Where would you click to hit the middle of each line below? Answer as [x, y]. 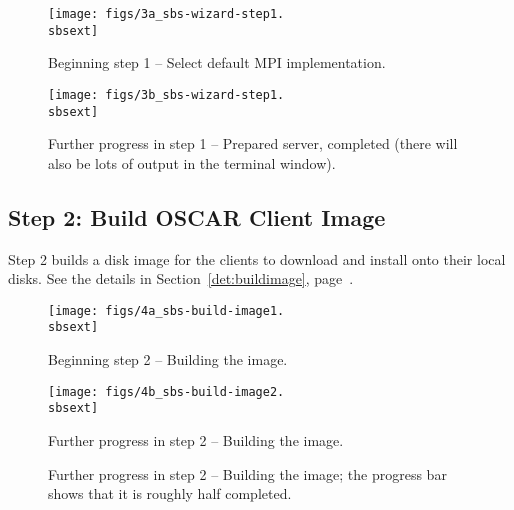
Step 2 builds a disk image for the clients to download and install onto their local [257, 258]
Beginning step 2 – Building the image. [168, 359]
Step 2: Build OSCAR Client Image [197, 216]
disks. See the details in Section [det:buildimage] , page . [181, 278]
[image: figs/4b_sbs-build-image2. [166, 391]
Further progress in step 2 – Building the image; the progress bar [247, 473]
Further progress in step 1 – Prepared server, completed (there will [253, 143]
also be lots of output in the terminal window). [192, 162]
